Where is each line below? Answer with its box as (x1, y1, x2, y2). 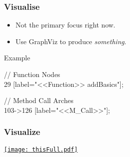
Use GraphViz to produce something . (15, 36, 127, 46)
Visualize (4, 126, 40, 138)
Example (4, 52, 30, 63)
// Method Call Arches (4, 95, 74, 105)
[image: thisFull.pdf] (4, 146, 78, 153)
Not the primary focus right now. (15, 20, 116, 30)
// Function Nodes (4, 69, 60, 79)
